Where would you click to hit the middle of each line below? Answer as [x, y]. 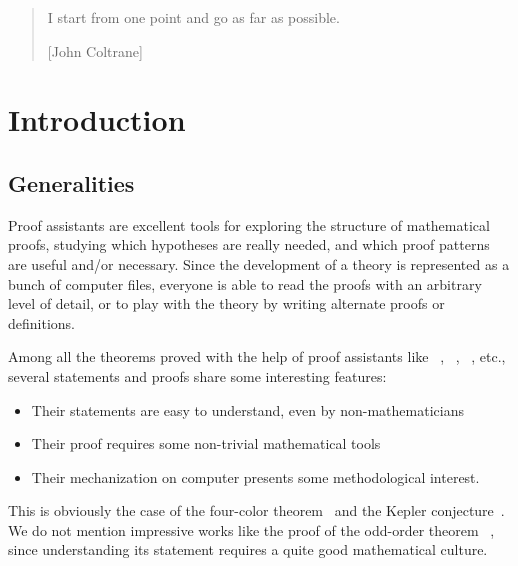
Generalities [71, 182]
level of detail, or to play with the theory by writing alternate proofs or [226, 303]
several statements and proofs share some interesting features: [197, 375]
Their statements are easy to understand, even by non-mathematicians [247, 409]
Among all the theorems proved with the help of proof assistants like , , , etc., [257, 356]
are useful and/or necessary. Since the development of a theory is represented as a [259, 263]
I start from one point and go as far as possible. [193, 17]
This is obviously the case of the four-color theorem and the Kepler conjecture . [256, 510]
